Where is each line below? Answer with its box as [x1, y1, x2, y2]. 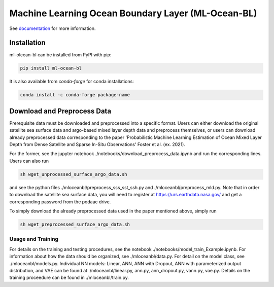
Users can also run [9, 158, 49, 164]
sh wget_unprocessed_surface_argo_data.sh [20, 171, 127, 177]
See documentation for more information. [9, 25, 96, 31]
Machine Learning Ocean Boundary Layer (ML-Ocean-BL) [9, 8, 257, 19]
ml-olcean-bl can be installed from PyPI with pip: [9, 52, 112, 58]
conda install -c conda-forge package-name [20, 92, 130, 98]
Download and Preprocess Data [9, 106, 112, 115]
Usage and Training [9, 236, 58, 243]
